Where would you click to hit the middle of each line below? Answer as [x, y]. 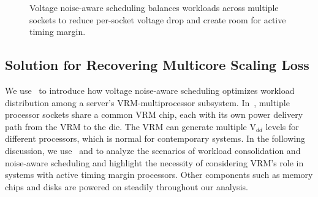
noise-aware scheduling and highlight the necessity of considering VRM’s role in [154, 162]
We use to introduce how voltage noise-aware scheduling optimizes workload [150, 90]
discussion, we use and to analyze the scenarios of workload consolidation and [153, 150]
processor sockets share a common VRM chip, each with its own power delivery [154, 114]
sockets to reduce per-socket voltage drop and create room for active [158, 19]
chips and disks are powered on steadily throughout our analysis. [127, 186]
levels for [282, 126]
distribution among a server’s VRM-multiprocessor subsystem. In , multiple [147, 102]
